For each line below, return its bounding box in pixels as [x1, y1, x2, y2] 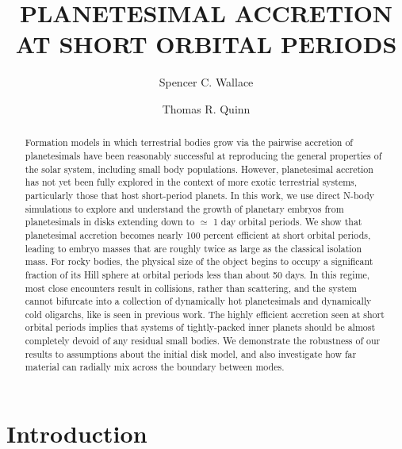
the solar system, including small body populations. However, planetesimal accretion [25, 162, 373, 175]
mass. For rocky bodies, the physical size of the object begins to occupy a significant [25, 255, 373, 268]
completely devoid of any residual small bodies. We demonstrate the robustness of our [25, 334, 381, 347]
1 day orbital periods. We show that [212, 215, 362, 228]
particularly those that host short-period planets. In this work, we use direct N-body [25, 188, 375, 201]
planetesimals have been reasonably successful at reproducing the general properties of [25, 148, 382, 162]
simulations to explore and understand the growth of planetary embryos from [25, 201, 344, 215]
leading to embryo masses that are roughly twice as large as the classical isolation [25, 241, 362, 255]
